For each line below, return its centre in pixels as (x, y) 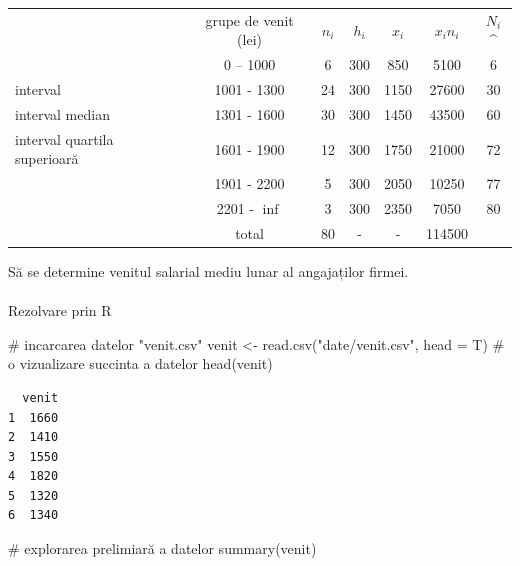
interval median (62, 113)
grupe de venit (249, 19)
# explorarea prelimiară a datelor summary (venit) (162, 548)
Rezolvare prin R (60, 310)
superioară (47, 158)
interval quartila (64, 138)
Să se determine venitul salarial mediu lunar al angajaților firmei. (208, 270)
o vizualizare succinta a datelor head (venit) (140, 363)
